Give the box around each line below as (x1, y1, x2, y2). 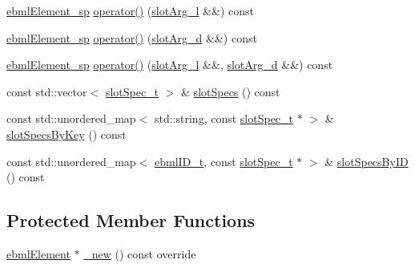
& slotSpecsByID (324, 152, 409, 169)
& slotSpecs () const (181, 83, 280, 99)
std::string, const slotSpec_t (154, 110, 294, 127)
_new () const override (83, 245, 196, 262)
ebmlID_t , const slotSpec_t (154, 152, 293, 169)
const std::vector (6, 83, 87, 99)
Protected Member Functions (6, 208, 256, 233)
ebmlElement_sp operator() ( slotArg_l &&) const (6, 2, 254, 18)
